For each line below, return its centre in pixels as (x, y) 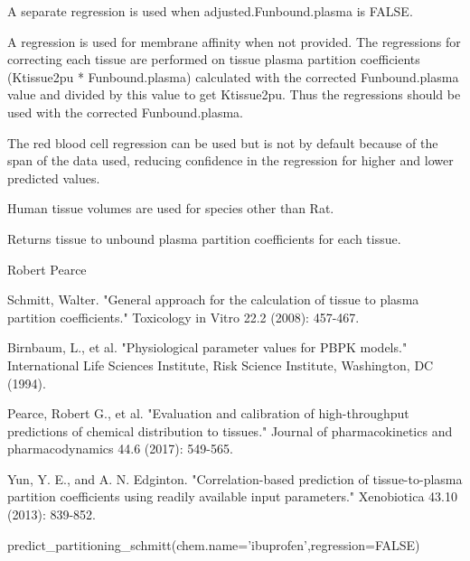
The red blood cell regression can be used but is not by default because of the (223, 142)
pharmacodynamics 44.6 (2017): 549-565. (120, 449)
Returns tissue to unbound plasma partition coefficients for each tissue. (204, 238)
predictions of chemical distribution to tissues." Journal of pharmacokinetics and (230, 430)
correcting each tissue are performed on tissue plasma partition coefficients (214, 59)
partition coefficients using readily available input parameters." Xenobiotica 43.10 (232, 496)
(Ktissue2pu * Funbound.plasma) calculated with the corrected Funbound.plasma (233, 76)
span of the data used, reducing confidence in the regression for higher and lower (230, 160)
